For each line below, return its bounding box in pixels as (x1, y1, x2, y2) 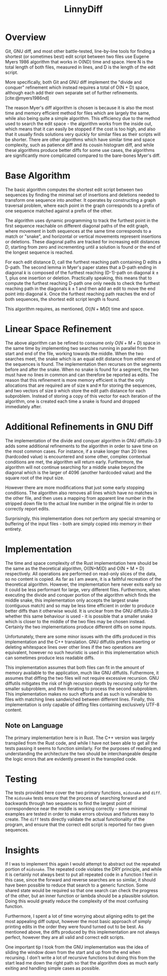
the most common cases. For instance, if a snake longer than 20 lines (5, 448, 148, 454)
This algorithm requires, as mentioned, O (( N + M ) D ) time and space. (5, 306, 145, 312)
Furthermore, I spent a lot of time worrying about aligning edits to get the (5, 913, 155, 919)
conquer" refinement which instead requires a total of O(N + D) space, (5, 84, 150, 90)
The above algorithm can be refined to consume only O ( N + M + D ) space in (5, 340, 161, 346)
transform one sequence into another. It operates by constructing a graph (5, 197, 156, 203)
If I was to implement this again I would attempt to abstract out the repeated (5, 861, 161, 867)
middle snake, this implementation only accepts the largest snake (5, 597, 139, 603)
